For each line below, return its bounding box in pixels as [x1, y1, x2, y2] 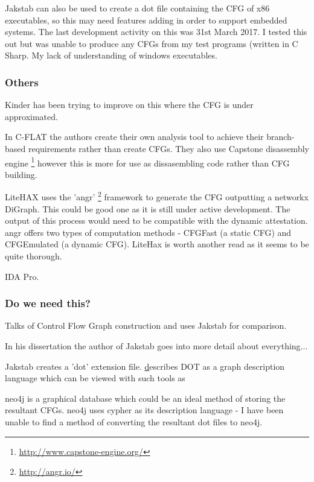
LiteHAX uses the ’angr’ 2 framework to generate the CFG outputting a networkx [5, 189, 309, 203]
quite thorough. [5, 250, 62, 262]
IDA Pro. [5, 270, 39, 282]
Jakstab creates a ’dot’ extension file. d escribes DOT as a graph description [5, 360, 285, 372]
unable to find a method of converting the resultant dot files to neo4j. [5, 416, 263, 428]
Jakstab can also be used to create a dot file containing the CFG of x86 [5, 2, 270, 14]
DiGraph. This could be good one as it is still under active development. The [5, 202, 290, 215]
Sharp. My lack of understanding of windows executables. [5, 49, 217, 62]
